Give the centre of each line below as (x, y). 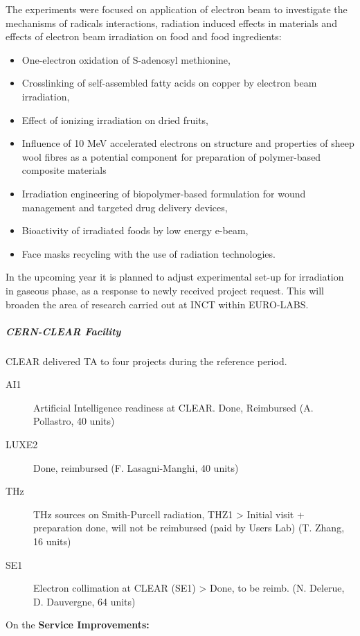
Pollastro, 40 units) (74, 421)
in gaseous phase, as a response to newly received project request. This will (165, 290)
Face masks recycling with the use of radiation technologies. (148, 253)
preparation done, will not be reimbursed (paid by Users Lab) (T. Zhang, (189, 528)
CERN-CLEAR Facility (63, 331)
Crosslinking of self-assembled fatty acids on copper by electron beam (169, 83)
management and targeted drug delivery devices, (125, 207)
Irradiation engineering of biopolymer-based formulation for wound (164, 193)
